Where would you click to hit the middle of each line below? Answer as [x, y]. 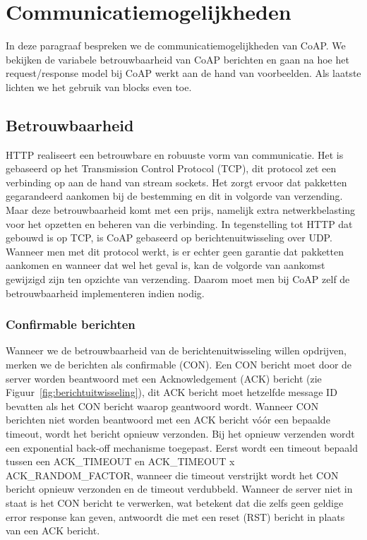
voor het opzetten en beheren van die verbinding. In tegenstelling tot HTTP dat [179, 223]
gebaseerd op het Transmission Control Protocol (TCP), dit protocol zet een [171, 168]
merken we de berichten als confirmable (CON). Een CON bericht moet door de [179, 365]
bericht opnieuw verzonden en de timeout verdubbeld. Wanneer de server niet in [179, 489]
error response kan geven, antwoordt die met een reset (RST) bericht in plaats [175, 516]
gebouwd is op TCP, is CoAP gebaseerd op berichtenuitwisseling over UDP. [169, 238]
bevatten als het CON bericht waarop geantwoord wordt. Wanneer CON [162, 406]
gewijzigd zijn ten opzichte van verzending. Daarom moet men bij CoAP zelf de [178, 279]
